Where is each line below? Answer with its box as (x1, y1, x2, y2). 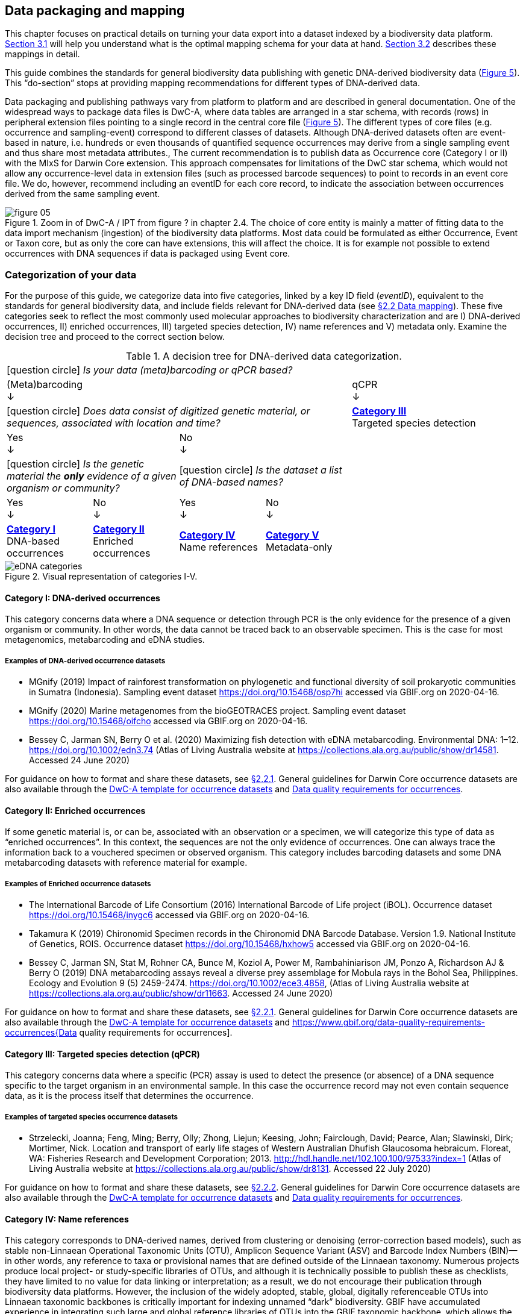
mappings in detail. (5, 49, 80, 60)
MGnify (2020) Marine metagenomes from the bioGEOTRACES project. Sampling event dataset (29, 705, 406, 716)
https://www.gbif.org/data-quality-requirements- (292, 1017, 485, 1028)
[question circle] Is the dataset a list (179, 464, 342, 477)
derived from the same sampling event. (5, 189, 160, 199)
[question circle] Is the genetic (7, 458, 145, 471)
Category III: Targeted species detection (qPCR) (5, 1048, 200, 1059)
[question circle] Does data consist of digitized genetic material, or (7, 405, 310, 418)
